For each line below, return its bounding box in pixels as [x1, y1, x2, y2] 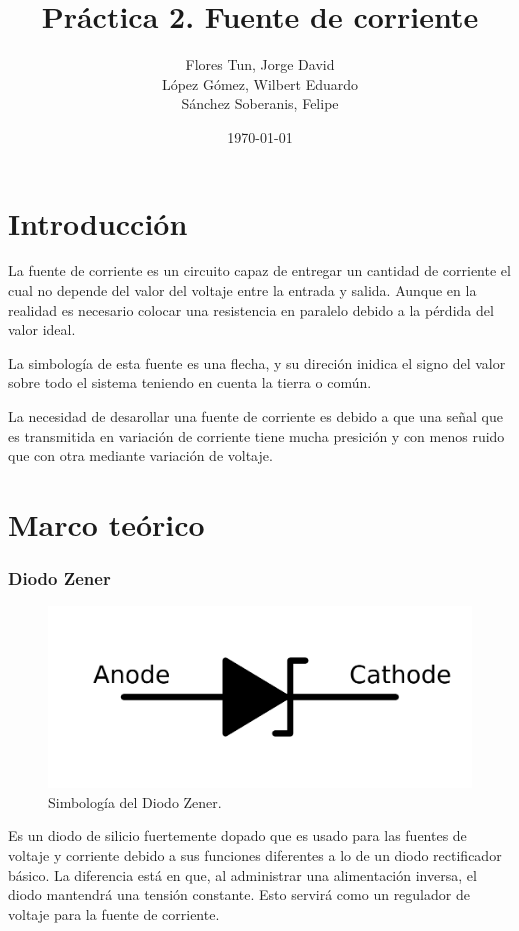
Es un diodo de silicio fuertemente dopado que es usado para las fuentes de [8, 825, 467, 846]
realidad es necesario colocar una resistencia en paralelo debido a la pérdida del [8, 299, 494, 320]
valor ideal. [8, 319, 76, 340]
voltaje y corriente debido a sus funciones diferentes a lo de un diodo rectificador [8, 844, 502, 865]
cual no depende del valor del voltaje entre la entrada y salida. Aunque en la [8, 280, 477, 301]
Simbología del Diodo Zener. [48, 791, 222, 812]
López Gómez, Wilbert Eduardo [161, 73, 359, 94]
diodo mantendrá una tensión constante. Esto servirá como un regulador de [8, 884, 470, 905]
